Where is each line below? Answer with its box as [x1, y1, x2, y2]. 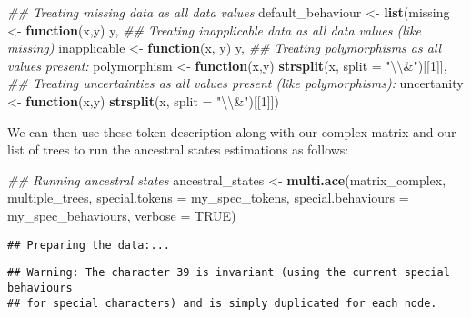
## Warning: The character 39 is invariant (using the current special [7, 266, 450, 280]
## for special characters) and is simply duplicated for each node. [7, 296, 437, 310]
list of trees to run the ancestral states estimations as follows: [7, 140, 349, 159]
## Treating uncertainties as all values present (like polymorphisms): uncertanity [7, 74, 464, 93]
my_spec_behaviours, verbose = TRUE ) [7, 205, 236, 224]
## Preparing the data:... [7, 238, 170, 252]
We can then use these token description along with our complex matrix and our [7, 122, 456, 141]
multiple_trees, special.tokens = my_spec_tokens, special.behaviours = [7, 188, 409, 207]
